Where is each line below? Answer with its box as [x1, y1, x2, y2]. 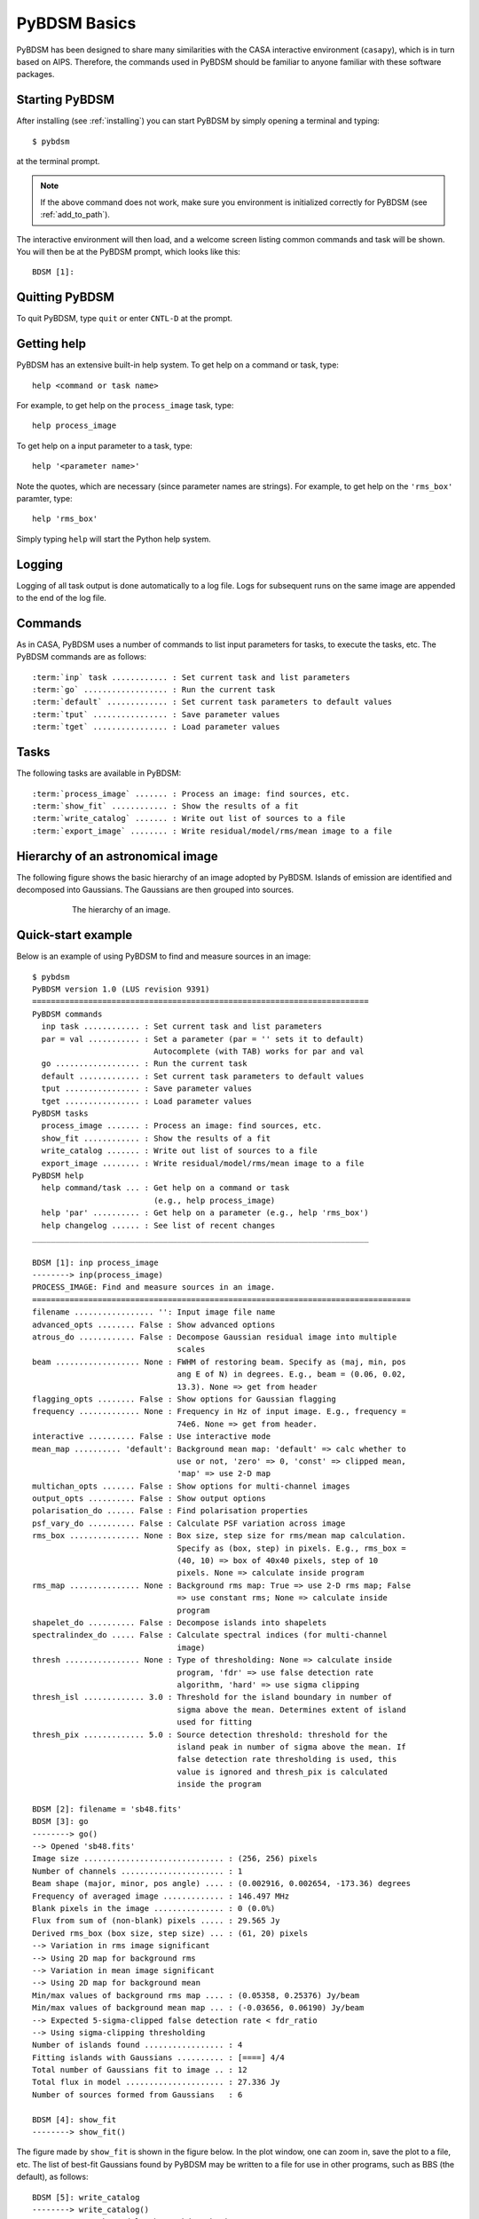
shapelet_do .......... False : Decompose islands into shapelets [32, 1618, 327, 1628]
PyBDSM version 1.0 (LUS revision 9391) [32, 984, 210, 994]
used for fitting [177, 1718, 253, 1727]
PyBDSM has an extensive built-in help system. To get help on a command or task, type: [16, 359, 339, 370]
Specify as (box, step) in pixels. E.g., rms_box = [177, 1543, 407, 1553]
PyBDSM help [32, 1170, 84, 1181]
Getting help [16, 336, 86, 351]
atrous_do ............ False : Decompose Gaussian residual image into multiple [32, 1332, 397, 1342]
